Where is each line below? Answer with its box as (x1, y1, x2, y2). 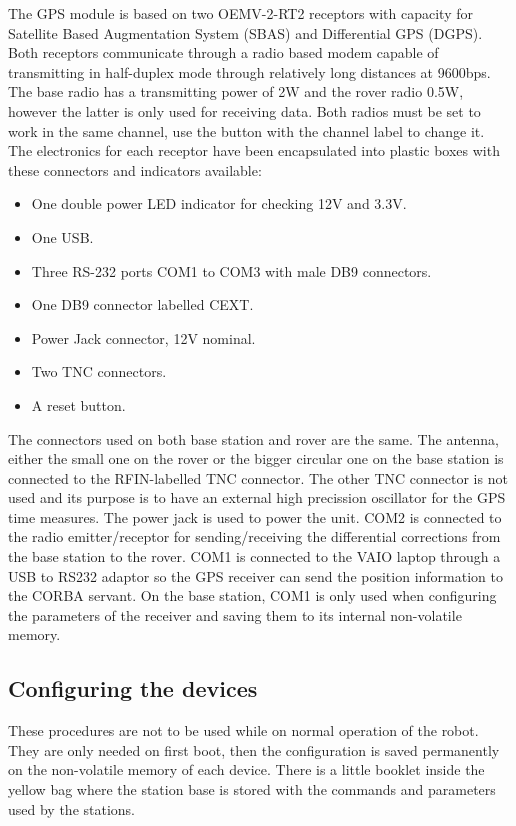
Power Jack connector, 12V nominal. (31, 327, 256, 348)
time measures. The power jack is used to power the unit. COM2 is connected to (8, 506, 502, 527)
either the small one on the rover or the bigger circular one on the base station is (8, 448, 504, 469)
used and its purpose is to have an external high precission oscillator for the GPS (8, 487, 506, 508)
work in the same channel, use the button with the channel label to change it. (8, 120, 485, 141)
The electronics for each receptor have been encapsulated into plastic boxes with (8, 140, 500, 161)
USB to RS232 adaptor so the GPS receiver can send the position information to (8, 565, 503, 586)
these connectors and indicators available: (8, 159, 262, 180)
